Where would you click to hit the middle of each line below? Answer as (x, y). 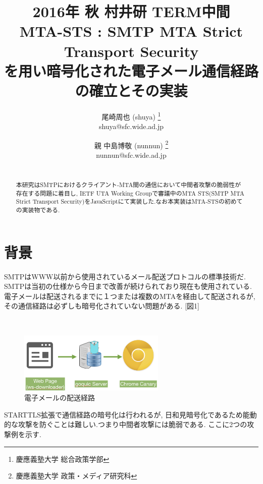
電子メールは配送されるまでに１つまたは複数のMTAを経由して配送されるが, (130, 296)
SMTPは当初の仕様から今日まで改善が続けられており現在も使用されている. (128, 286)
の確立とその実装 (131, 90)
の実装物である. (38, 209)
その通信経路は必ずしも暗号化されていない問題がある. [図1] (102, 306)
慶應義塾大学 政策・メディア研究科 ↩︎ (76, 476)
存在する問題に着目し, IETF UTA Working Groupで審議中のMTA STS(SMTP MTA (130, 193)
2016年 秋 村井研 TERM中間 (131, 11)
